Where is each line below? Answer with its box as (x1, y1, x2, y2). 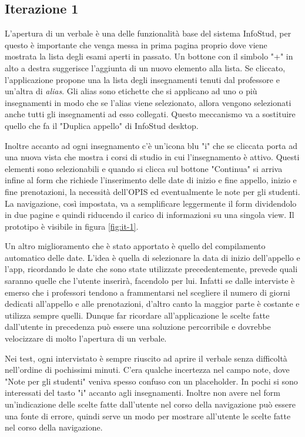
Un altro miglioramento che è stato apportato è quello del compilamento (5, 240, 266, 252)
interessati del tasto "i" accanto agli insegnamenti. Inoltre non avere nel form (5, 386, 281, 399)
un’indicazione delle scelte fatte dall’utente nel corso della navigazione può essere (5, 398, 296, 410)
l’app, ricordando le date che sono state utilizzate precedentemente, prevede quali (5, 263, 298, 275)
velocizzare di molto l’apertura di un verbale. (5, 332, 167, 345)
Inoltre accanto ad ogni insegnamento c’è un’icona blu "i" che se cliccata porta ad (5, 139, 297, 151)
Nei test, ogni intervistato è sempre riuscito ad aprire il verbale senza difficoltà (5, 352, 287, 364)
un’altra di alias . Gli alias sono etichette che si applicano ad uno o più (5, 85, 257, 97)
